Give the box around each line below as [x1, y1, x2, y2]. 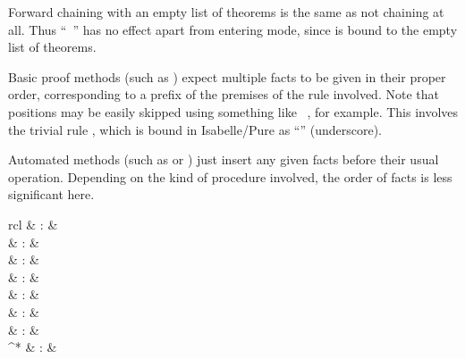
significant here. [8, 185, 95, 204]
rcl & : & [8, 214, 58, 233]
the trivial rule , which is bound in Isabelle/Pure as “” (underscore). [8, 120, 382, 138]
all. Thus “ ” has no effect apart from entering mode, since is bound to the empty [8, 20, 458, 38]
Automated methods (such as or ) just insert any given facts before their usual [8, 150, 439, 169]
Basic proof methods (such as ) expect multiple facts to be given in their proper [8, 67, 446, 86]
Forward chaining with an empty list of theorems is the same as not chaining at [8, 3, 444, 21]
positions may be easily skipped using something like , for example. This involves [8, 102, 459, 121]
